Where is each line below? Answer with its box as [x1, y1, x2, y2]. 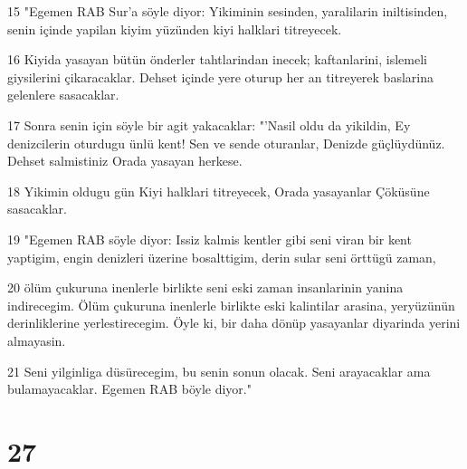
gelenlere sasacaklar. [7, 85, 119, 104]
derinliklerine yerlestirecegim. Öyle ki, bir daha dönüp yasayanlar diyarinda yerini [7, 313, 461, 332]
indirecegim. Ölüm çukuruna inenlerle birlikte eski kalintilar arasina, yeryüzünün [7, 295, 455, 314]
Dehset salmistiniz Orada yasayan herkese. [7, 151, 243, 170]
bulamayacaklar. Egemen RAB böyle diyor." [7, 379, 252, 398]
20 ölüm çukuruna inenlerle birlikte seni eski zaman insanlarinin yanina [7, 278, 404, 297]
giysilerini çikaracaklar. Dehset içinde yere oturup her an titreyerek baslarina [7, 67, 434, 86]
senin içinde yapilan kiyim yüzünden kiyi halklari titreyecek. [7, 19, 342, 38]
